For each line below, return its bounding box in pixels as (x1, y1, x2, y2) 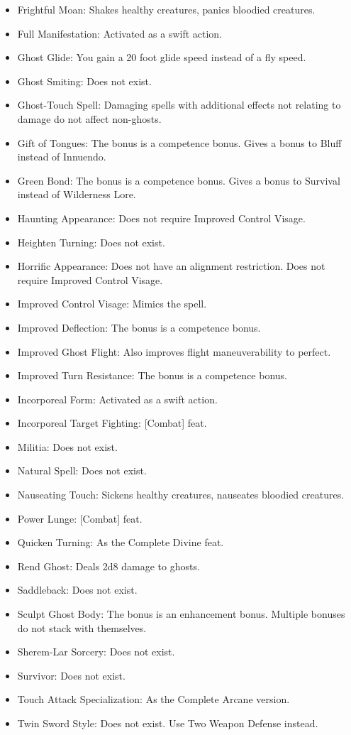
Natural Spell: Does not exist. (17, 463, 147, 478)
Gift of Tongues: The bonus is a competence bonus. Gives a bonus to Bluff (17, 135, 342, 150)
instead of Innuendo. (17, 149, 106, 164)
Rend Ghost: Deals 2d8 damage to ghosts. (17, 558, 200, 573)
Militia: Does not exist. (17, 439, 118, 454)
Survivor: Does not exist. (17, 668, 126, 682)
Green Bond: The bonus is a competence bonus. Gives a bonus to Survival (17, 173, 340, 187)
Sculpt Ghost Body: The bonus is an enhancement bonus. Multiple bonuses (17, 606, 345, 621)
